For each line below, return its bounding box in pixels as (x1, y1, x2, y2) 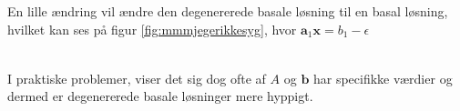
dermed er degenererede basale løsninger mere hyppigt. (7, 86, 313, 106)
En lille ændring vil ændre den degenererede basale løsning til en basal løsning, (7, 2, 448, 20)
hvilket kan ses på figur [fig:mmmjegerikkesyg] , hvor (7, 19, 297, 38)
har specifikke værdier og (312, 68, 453, 87)
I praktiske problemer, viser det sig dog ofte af (7, 68, 266, 87)
